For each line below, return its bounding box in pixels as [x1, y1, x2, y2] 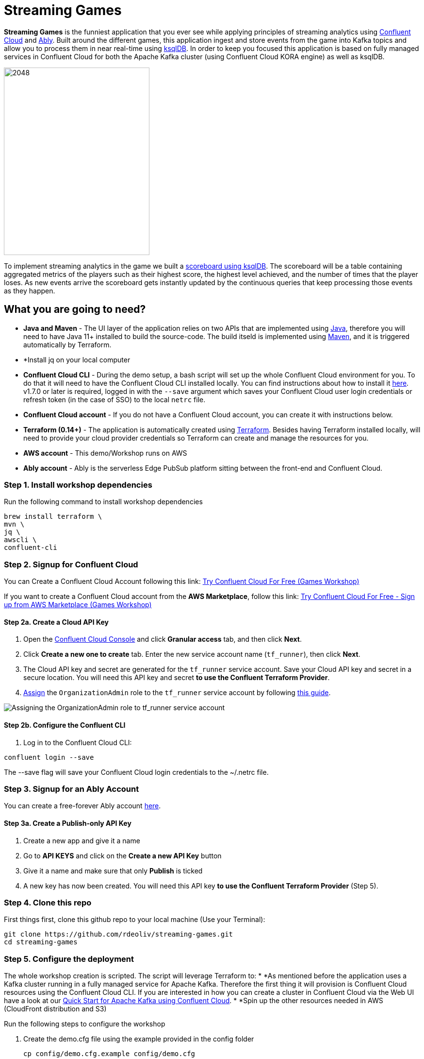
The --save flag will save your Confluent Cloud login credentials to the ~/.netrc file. [4, 768, 269, 776]
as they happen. [4, 286, 55, 295]
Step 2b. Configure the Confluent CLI [4, 720, 126, 729]
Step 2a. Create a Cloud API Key [4, 617, 109, 626]
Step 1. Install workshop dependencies [4, 479, 152, 490]
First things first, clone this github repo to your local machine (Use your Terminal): [4, 915, 265, 924]
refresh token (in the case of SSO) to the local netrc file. [23, 395, 206, 404]
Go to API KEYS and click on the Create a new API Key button [23, 851, 222, 860]
